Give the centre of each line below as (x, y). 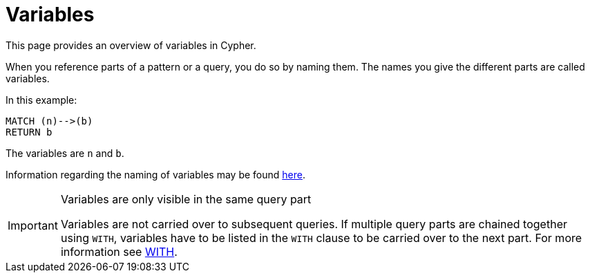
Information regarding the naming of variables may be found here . (155, 174)
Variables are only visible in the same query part (186, 199)
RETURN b (29, 132)
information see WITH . (119, 251)
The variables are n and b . (65, 153)
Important (33, 225)
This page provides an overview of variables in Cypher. (131, 45)
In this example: (41, 100)
